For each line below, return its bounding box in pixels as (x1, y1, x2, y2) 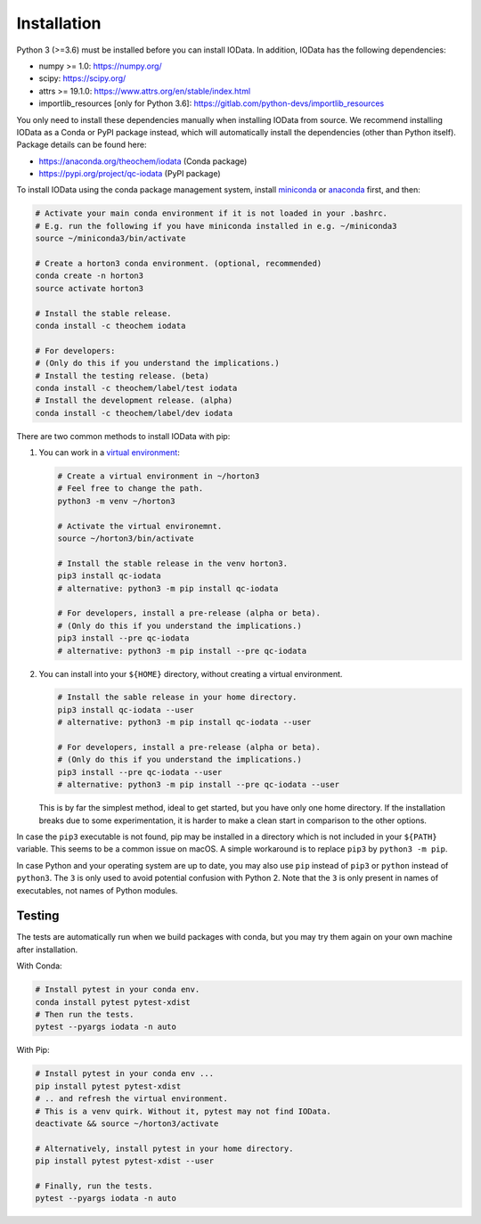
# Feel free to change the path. (57, 484, 204, 494)
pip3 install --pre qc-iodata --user (57, 767, 223, 777)
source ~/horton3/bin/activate (57, 534, 195, 543)
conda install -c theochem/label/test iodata (35, 383, 238, 393)
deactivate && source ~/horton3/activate (35, 1118, 219, 1129)
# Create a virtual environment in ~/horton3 (57, 471, 260, 481)
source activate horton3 (35, 283, 144, 293)
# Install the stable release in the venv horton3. (57, 558, 289, 568)
